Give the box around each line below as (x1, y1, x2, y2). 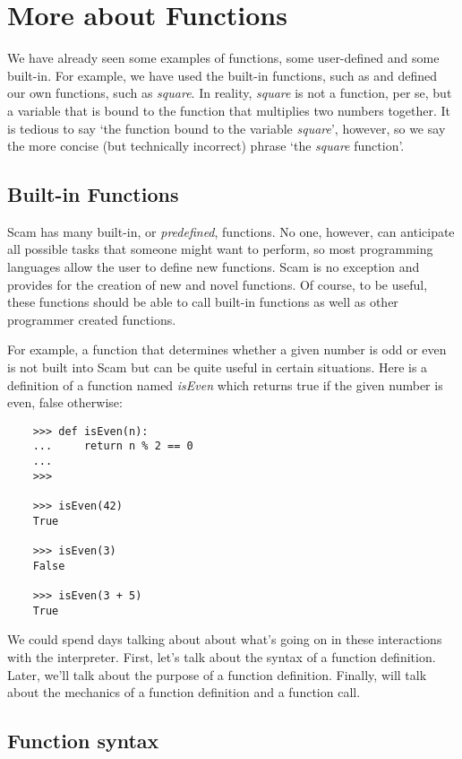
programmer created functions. (7, 310, 176, 328)
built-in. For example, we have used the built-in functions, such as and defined (7, 65, 438, 84)
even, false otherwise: (7, 393, 123, 412)
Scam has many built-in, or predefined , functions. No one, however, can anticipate (7, 222, 455, 240)
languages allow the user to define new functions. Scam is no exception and (7, 257, 420, 276)
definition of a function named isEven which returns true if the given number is (7, 375, 443, 394)
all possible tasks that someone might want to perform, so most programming (7, 240, 433, 258)
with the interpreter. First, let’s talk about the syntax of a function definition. (7, 647, 436, 666)
